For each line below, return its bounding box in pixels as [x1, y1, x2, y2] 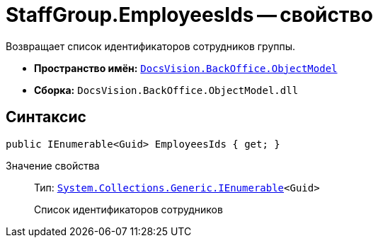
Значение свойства [6, 159, 100, 172]
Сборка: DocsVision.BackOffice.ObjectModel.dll [34, 83, 299, 96]
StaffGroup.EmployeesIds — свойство [6, 3, 373, 27]
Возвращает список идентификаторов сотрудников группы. [6, 40, 296, 52]
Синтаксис [6, 108, 86, 126]
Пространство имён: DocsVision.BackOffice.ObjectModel [34, 61, 338, 74]
